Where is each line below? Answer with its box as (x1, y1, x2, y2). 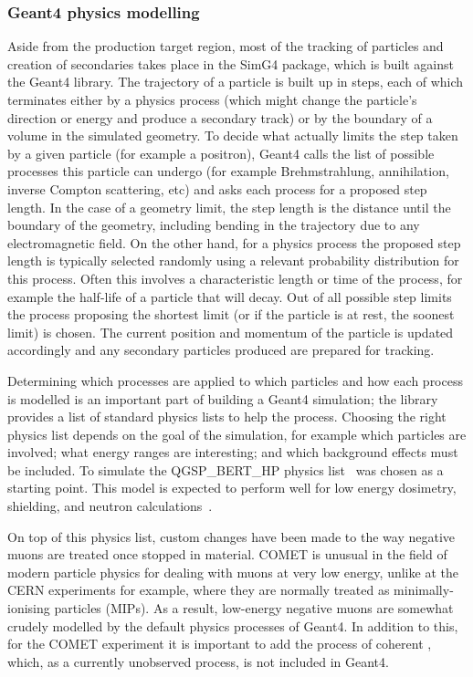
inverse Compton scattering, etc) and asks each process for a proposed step (7, 179, 427, 198)
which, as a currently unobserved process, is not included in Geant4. (7, 651, 389, 671)
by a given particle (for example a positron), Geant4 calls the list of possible (7, 143, 435, 162)
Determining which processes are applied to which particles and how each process (7, 370, 463, 390)
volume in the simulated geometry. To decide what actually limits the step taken (7, 126, 458, 145)
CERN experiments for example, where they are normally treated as (7, 580, 390, 599)
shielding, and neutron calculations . (7, 496, 213, 516)
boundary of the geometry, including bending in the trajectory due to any (7, 215, 420, 234)
